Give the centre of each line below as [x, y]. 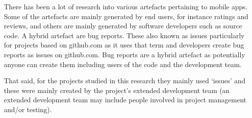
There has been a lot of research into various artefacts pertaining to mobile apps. [126, 6]
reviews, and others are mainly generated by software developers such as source [123, 26]
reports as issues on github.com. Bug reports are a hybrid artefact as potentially [125, 54]
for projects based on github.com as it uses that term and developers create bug [124, 45]
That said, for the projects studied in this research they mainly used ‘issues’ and [125, 81]
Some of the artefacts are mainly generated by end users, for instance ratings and [126, 16]
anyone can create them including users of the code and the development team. [123, 64]
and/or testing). [28, 109]
